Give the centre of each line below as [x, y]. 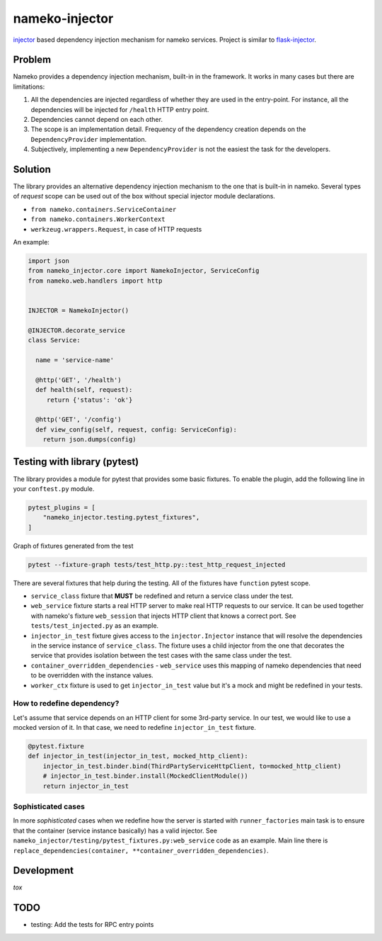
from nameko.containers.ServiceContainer [104, 209]
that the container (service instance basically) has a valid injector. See [115, 830]
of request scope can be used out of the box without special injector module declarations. [144, 196]
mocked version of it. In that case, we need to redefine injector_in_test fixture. [134, 728]
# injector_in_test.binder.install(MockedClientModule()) [145, 776]
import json [49, 261]
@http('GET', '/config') [79, 419]
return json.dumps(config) [90, 440]
